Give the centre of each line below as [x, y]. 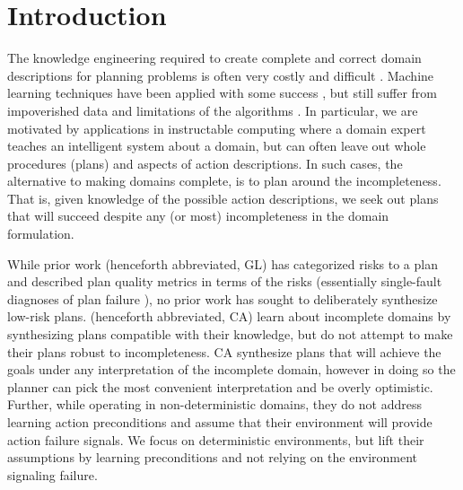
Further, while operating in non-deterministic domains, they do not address [214, 404]
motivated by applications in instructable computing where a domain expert [217, 128]
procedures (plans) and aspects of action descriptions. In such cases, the [205, 163]
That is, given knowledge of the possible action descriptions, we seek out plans [223, 198]
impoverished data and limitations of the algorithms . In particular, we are [213, 110]
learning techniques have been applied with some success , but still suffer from [222, 93]
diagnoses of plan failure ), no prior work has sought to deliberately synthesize [223, 298]
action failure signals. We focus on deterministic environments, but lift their [216, 439]
